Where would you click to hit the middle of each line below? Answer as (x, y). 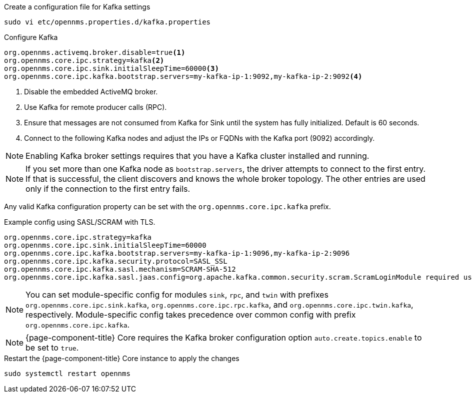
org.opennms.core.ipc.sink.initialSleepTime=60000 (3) (111, 68)
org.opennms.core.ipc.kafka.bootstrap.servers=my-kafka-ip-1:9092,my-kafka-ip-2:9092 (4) (183, 76)
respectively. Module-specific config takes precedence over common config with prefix (191, 315)
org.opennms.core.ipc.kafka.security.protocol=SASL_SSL (116, 261)
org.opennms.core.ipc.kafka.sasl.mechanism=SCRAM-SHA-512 (120, 269)
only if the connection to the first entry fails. (108, 189)
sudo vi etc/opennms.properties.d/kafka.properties (107, 22)
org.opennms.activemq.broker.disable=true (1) (95, 52)
